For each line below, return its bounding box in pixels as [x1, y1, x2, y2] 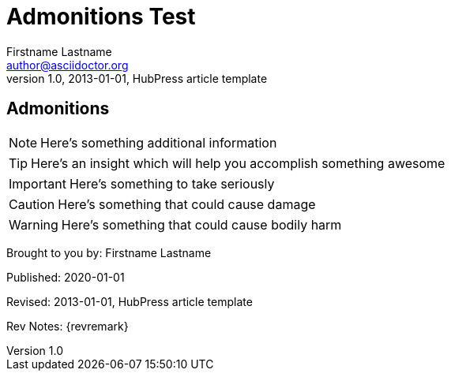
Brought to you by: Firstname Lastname [6, 245, 212, 259]
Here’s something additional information [40, 134, 277, 151]
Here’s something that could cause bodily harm [61, 216, 342, 233]
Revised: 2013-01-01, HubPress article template [6, 294, 253, 308]
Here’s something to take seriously [69, 175, 275, 192]
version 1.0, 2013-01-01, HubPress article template [6, 71, 268, 85]
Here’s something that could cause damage [58, 196, 316, 212]
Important [9, 175, 66, 192]
